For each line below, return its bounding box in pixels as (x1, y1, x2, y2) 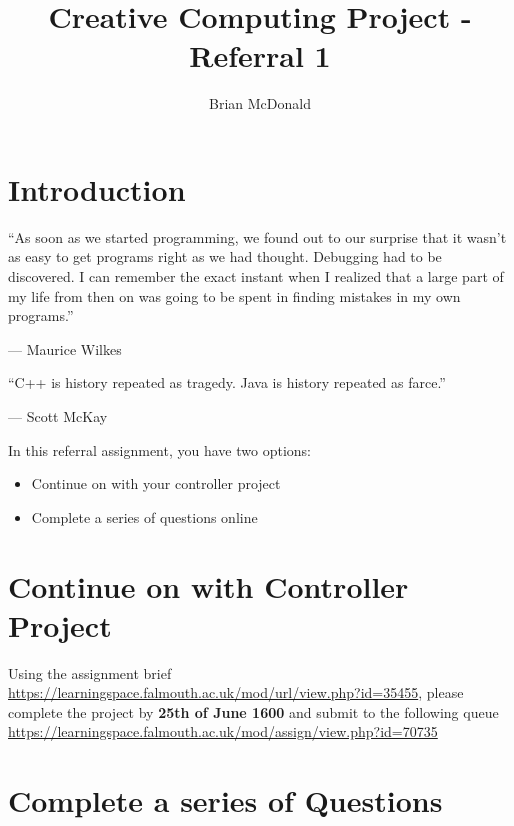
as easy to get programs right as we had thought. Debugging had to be (8, 246, 442, 267)
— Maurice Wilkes (8, 338, 122, 359)
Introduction (8, 168, 186, 209)
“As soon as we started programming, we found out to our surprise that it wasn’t (8, 226, 507, 247)
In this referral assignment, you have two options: (8, 439, 311, 460)
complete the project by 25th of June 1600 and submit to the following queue (8, 701, 499, 722)
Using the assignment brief (8, 662, 172, 683)
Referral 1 (189, 35, 331, 76)
